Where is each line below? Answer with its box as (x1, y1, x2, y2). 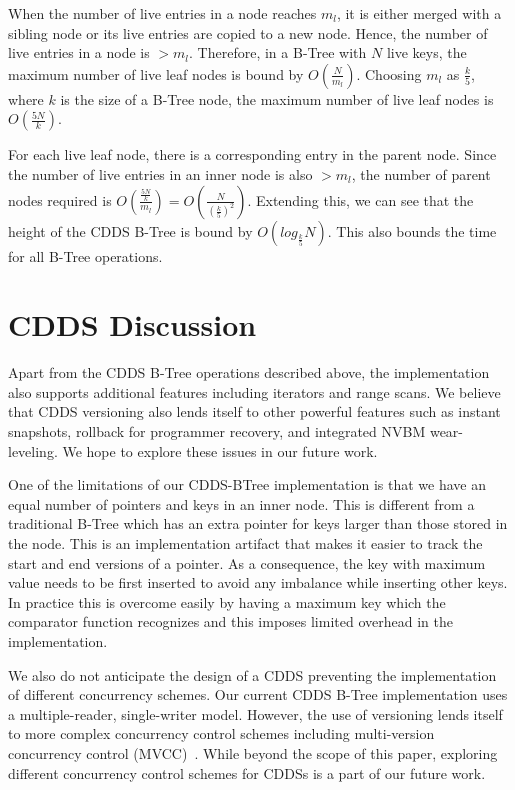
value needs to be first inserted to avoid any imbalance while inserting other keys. (8, 572, 508, 593)
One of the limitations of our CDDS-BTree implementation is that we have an (8, 474, 486, 495)
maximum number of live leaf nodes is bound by (8, 63, 304, 84)
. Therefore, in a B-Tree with (189, 42, 367, 63)
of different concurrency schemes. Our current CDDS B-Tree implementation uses (8, 684, 508, 705)
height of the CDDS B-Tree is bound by (8, 220, 253, 241)
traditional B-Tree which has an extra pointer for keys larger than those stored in (8, 513, 508, 534)
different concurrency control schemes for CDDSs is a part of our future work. (8, 762, 486, 783)
